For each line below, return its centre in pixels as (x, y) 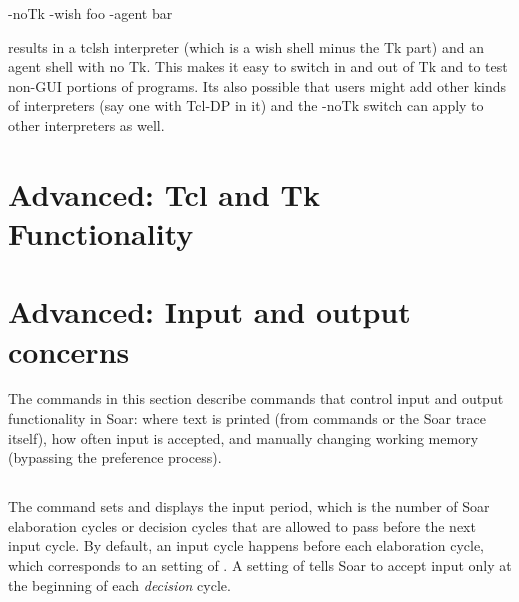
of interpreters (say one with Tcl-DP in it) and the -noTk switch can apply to (246, 105)
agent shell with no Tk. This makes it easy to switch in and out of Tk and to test (258, 66)
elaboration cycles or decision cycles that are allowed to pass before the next (242, 525)
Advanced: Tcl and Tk (164, 193)
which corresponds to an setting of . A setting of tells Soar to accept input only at (260, 564)
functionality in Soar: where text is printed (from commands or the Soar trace (247, 418)
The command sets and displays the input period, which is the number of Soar (249, 506)
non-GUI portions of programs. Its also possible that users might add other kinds (257, 85)
